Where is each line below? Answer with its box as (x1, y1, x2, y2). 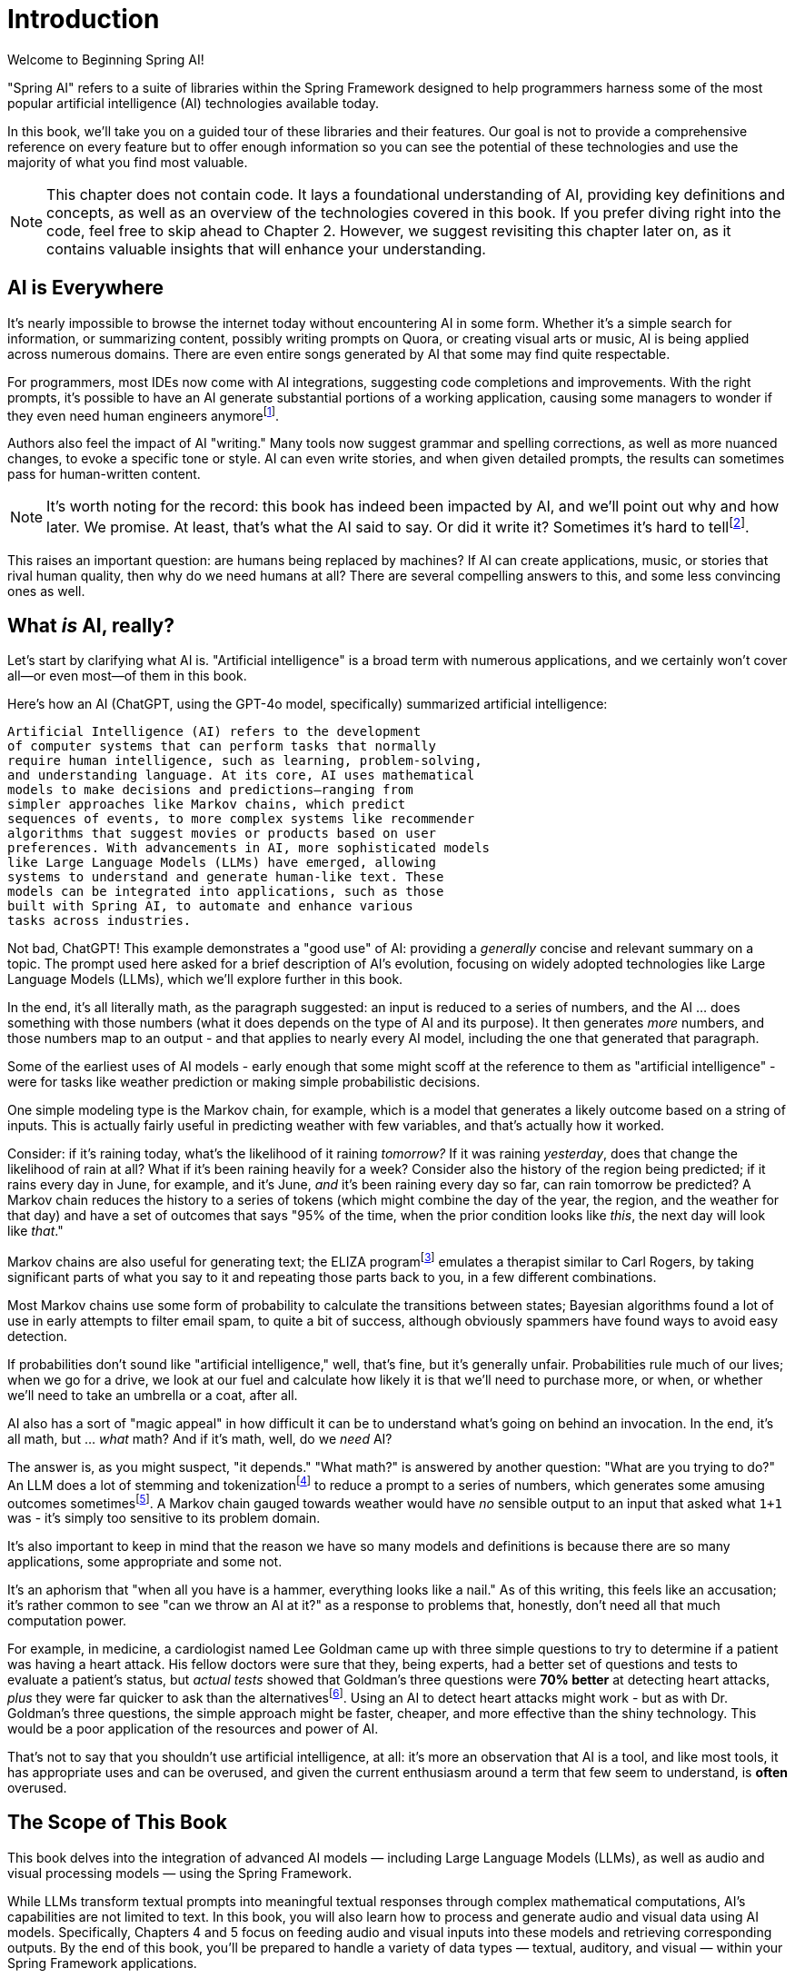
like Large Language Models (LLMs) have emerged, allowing (7, 855, 437, 870)
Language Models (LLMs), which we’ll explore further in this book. (7, 971, 403, 988)
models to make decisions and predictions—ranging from (7, 782, 413, 798)
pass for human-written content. (7, 466, 201, 482)
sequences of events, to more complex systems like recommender (7, 811, 475, 827)
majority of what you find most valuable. (7, 154, 248, 170)
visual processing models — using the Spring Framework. (7, 1864, 353, 1881)
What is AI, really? (7, 614, 174, 637)
